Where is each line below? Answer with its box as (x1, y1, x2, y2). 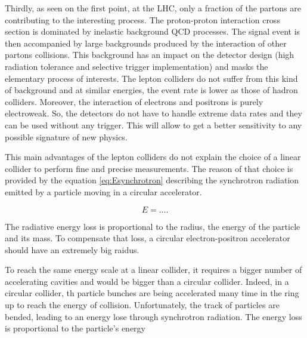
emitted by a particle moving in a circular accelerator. (5, 185, 202, 198)
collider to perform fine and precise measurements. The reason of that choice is (5, 162, 293, 174)
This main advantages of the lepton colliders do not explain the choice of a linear (5, 150, 301, 163)
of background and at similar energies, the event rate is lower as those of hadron (5, 84, 298, 96)
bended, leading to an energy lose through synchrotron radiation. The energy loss (5, 310, 302, 322)
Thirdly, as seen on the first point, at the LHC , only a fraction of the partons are (5, 2, 301, 14)
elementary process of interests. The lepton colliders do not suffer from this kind (5, 72, 298, 84)
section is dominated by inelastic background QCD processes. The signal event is (5, 25, 300, 38)
